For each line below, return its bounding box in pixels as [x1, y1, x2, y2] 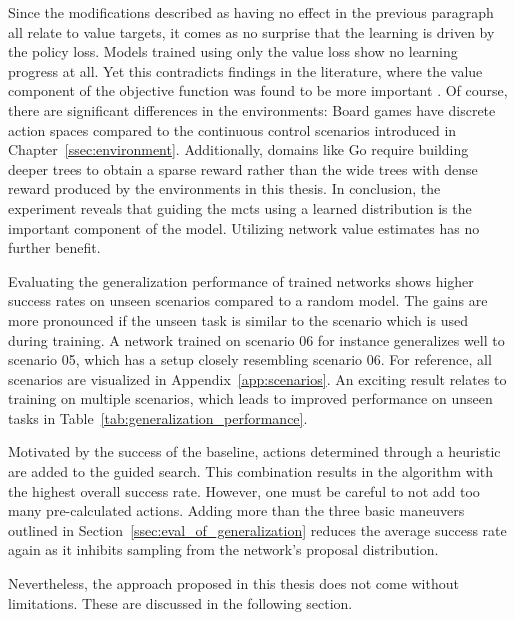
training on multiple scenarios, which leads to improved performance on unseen [8, 388, 493, 409]
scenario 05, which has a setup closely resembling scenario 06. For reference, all [8, 349, 492, 370]
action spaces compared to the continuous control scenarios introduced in [8, 119, 457, 140]
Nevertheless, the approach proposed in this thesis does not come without [8, 573, 459, 594]
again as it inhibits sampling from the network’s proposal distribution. [8, 539, 439, 560]
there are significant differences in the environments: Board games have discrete [8, 99, 496, 120]
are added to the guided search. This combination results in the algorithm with [8, 461, 494, 482]
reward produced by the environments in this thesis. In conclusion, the [8, 178, 441, 199]
